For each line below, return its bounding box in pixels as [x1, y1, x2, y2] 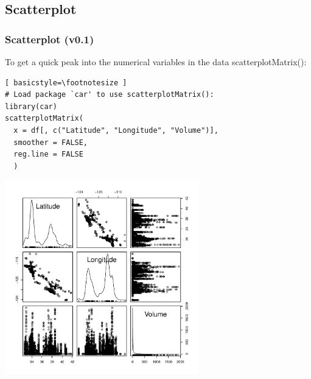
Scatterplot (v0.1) [5, 31, 94, 46]
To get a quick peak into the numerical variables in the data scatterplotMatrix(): [5, 55, 307, 68]
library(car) [5, 102, 57, 111]
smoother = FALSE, [13, 138, 88, 147]
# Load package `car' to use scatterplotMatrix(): [5, 90, 214, 99]
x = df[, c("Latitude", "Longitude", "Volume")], [13, 126, 218, 135]
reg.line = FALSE [13, 150, 83, 159]
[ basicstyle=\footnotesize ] [5, 78, 127, 87]
